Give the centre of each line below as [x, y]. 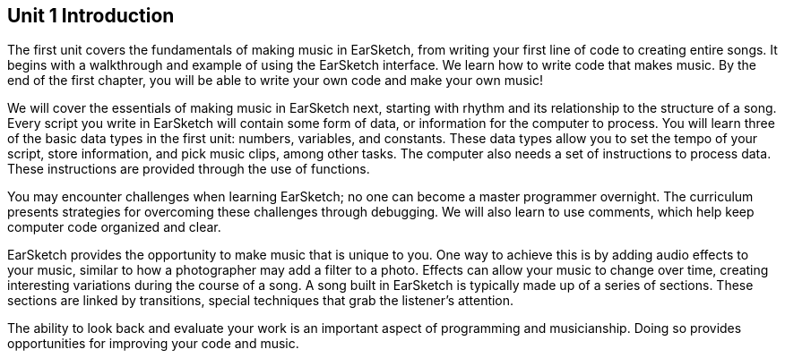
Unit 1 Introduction [91, 16]
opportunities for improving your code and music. [153, 344]
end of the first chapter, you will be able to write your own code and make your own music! [276, 81]
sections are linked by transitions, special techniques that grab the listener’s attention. [261, 301]
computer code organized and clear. [114, 227]
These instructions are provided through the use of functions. [189, 169]
